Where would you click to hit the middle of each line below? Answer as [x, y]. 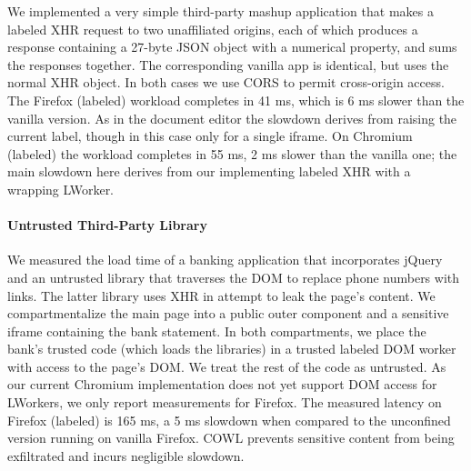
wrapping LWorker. [61, 189]
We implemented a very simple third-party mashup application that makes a [220, 11]
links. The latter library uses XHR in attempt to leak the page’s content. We [221, 295]
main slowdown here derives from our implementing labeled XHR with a [209, 171]
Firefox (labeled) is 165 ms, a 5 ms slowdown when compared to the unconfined [229, 420]
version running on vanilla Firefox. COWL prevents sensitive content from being [231, 438]
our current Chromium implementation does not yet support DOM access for [222, 384]
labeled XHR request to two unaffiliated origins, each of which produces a [213, 29]
